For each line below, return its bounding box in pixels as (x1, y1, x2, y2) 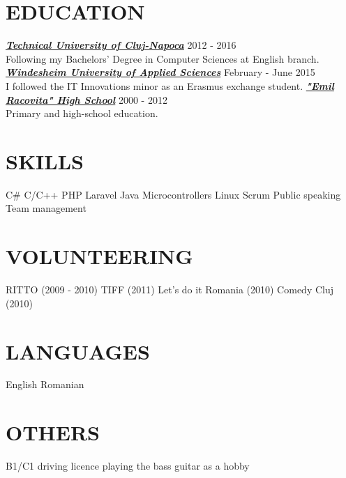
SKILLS (6, 146, 84, 175)
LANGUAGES (6, 337, 150, 365)
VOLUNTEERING (6, 242, 193, 270)
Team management (6, 201, 86, 215)
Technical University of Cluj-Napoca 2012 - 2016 (6, 38, 236, 52)
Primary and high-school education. (6, 106, 158, 121)
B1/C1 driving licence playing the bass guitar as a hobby (6, 458, 250, 473)
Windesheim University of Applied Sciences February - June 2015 (6, 65, 315, 79)
